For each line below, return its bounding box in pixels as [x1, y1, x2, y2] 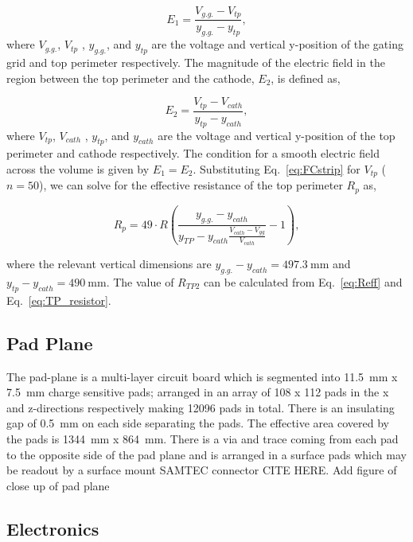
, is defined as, [271, 69, 341, 86]
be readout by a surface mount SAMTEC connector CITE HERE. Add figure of [6, 462, 397, 478]
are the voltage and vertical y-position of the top [158, 127, 395, 143]
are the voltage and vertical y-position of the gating [151, 36, 403, 53]
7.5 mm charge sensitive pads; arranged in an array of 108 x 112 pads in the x [6, 384, 389, 400]
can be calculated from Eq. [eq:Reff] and [204, 273, 403, 290]
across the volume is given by [6, 160, 150, 177]
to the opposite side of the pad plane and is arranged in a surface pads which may [6, 446, 407, 462]
